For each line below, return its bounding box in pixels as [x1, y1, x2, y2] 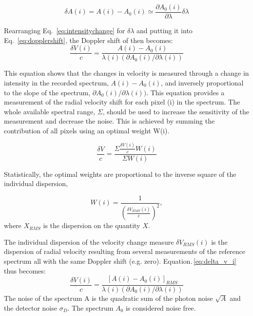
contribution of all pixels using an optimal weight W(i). [4, 125, 170, 135]
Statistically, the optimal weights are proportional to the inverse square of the [4, 169, 236, 179]
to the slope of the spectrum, [4, 87, 91, 97]
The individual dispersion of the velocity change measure [4, 236, 174, 247]
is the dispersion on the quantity [43, 220, 140, 231]
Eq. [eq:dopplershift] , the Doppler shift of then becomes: [4, 35, 173, 45]
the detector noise [4, 302, 57, 313]
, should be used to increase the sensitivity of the [102, 106, 250, 116]
